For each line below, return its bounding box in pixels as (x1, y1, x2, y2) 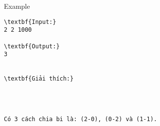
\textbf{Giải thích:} (4, 75, 74, 83)
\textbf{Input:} (4, 18, 56, 25)
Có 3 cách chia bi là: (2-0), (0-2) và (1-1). (4, 116, 157, 123)
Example (4, 1, 30, 11)
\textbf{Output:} (4, 42, 60, 50)
